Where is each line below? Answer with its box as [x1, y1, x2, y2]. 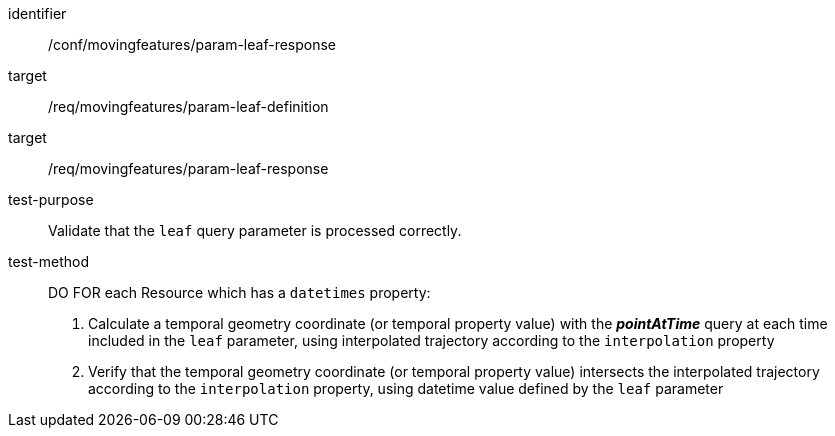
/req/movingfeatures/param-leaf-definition [48, 98, 329, 115]
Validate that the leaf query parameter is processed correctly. [48, 222, 462, 239]
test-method [8, 253, 89, 270]
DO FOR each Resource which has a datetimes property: [48, 284, 431, 301]
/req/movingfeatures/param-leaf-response [48, 160, 329, 177]
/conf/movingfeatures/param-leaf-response [48, 36, 337, 53]
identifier [8, 5, 67, 22]
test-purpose [8, 191, 94, 208]
